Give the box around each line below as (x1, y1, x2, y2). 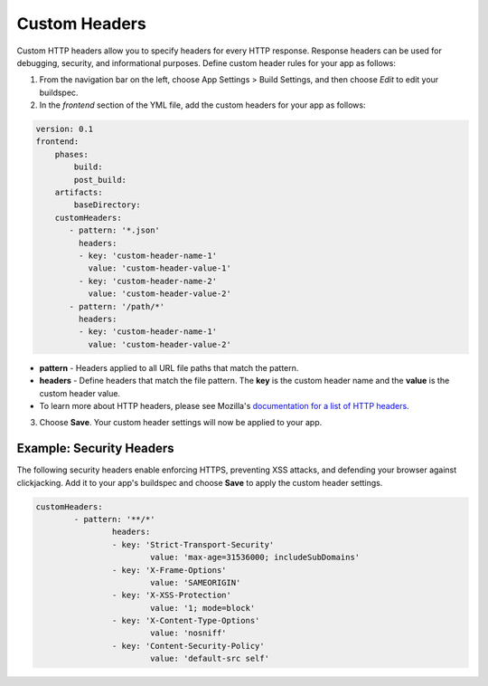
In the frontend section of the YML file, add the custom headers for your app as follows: (39, 100, 366, 110)
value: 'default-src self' (149, 653, 270, 664)
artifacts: (54, 187, 103, 198)
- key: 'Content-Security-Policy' (111, 641, 266, 651)
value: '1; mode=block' (149, 603, 256, 613)
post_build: (73, 175, 127, 185)
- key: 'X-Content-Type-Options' (111, 615, 260, 626)
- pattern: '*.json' (69, 225, 160, 235)
